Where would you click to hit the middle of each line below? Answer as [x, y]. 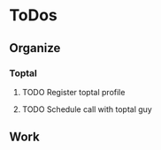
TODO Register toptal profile [73, 92]
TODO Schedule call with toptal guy [87, 109]
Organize [35, 48]
